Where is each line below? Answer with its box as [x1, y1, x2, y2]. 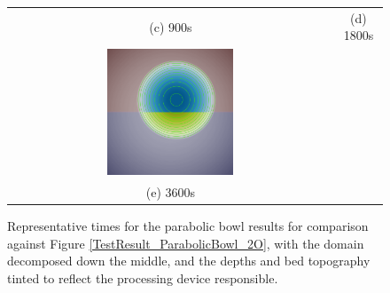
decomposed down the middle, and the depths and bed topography [7, 251, 370, 270]
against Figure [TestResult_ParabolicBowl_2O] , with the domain [7, 234, 364, 252]
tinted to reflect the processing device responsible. [7, 268, 278, 287]
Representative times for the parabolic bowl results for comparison [7, 217, 369, 235]
